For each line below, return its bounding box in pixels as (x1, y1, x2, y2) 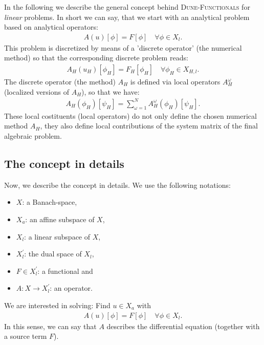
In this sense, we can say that (4, 320, 97, 331)
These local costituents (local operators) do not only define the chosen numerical (4, 110, 257, 121)
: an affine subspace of (25, 213, 95, 224)
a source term (4, 331, 47, 341)
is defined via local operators (130, 76, 221, 87)
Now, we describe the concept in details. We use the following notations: (4, 179, 231, 190)
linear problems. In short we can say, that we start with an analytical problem (4, 11, 250, 22)
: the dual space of (24, 248, 82, 259)
